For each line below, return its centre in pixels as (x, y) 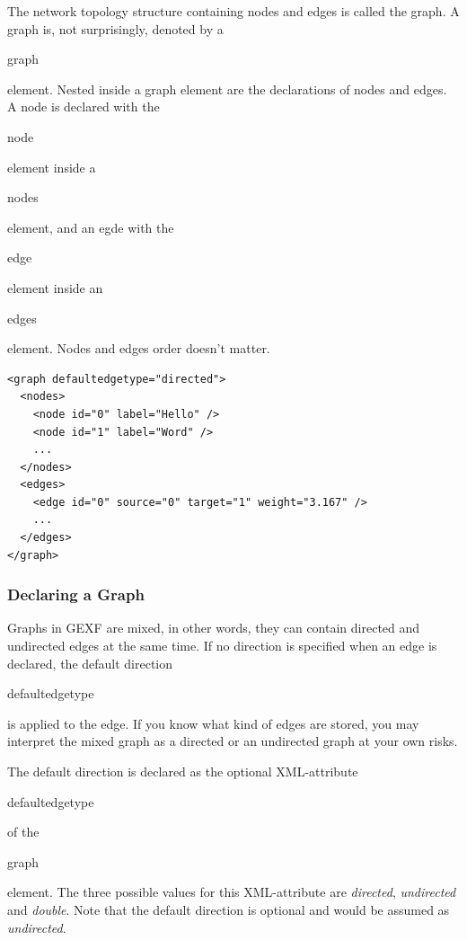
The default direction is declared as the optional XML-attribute (183, 772)
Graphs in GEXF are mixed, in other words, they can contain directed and (214, 628)
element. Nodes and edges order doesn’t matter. (139, 348)
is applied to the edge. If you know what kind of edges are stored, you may (213, 723)
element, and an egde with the (91, 227)
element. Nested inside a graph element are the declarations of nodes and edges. (227, 89)
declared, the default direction (90, 663)
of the (23, 832)
